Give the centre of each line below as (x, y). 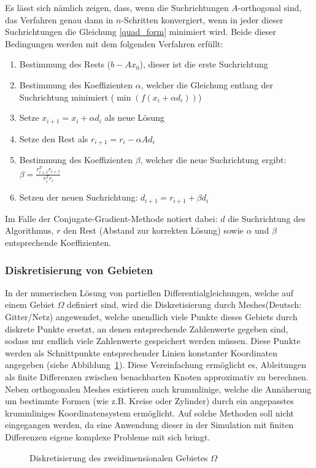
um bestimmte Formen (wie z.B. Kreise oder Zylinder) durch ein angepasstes (149, 401)
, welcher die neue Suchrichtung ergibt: (213, 160)
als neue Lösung (135, 117)
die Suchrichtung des (267, 218)
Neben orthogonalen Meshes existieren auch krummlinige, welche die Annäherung (158, 389)
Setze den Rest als (54, 138)
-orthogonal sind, (270, 7)
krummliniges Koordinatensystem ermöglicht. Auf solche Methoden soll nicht (150, 412)
